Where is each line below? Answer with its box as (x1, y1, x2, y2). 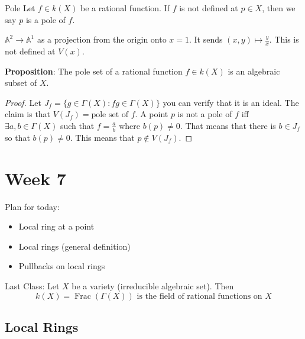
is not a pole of (177, 108, 232, 120)
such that (60, 119, 95, 131)
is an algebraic (228, 64, 280, 77)
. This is (269, 33, 299, 46)
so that (5, 131, 30, 143)
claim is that (5, 108, 51, 120)
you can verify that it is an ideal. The (163, 96, 299, 108)
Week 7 (5, 166, 66, 190)
